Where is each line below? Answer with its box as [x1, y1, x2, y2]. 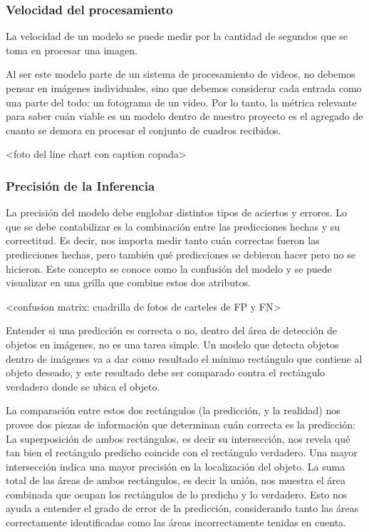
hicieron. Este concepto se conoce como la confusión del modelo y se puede [6, 261, 332, 276]
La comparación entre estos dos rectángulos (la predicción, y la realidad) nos [6, 403, 341, 418]
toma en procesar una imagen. [6, 42, 137, 57]
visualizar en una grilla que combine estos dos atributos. [6, 275, 251, 290]
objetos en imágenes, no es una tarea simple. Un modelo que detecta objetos [6, 336, 339, 351]
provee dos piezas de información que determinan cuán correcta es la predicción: [6, 416, 355, 431]
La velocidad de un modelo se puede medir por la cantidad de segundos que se [6, 29, 348, 44]
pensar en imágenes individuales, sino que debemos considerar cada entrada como [6, 81, 362, 95]
